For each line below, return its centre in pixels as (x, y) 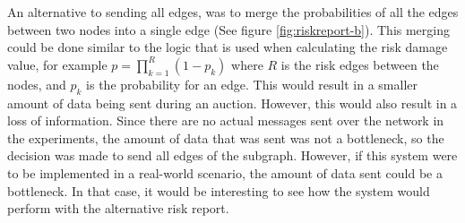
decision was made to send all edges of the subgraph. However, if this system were (232, 155)
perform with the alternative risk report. (118, 208)
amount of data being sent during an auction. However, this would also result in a (232, 103)
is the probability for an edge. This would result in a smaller (252, 84)
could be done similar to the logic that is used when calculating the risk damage (228, 47)
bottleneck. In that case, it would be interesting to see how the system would (219, 190)
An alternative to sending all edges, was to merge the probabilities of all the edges (233, 12)
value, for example (57, 64)
